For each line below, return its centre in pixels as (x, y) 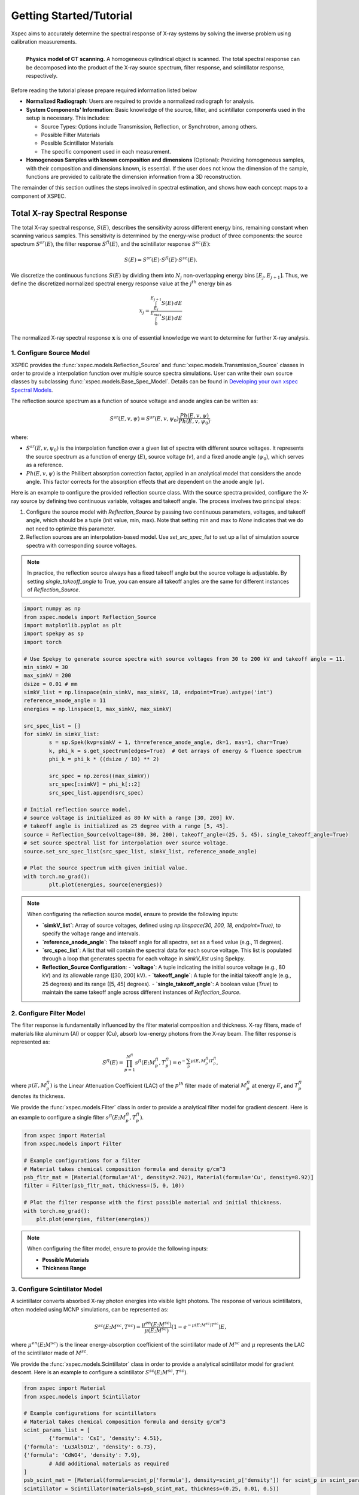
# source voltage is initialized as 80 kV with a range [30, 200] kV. (130, 817)
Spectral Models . (32, 390)
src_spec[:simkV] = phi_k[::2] (95, 784)
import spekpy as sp (54, 634)
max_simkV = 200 (48, 675)
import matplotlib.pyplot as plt (73, 625)
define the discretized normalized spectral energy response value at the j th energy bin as (121, 283)
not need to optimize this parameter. (71, 529)
